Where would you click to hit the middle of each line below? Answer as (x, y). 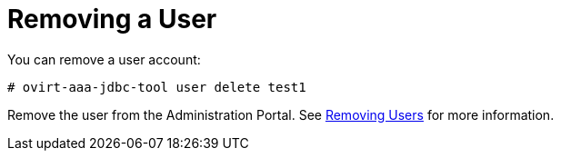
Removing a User (112, 19)
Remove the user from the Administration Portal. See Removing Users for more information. (281, 114)
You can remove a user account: (104, 59)
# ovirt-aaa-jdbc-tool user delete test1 (157, 87)
